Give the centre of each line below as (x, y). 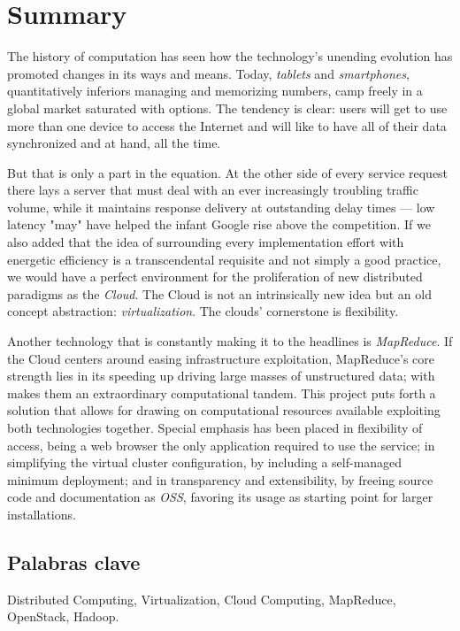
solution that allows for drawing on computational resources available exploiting (224, 410)
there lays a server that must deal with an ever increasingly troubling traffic (213, 190)
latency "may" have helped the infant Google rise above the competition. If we (219, 224)
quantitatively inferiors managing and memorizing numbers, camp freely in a (215, 91)
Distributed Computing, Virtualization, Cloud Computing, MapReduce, (202, 599)
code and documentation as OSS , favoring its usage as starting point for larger (220, 497)
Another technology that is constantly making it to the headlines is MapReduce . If (230, 341)
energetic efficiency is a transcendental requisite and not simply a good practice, (224, 259)
